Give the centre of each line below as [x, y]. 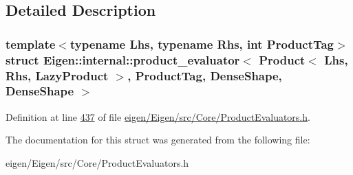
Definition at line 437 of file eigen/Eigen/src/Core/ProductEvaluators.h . [158, 116]
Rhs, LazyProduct [57, 75]
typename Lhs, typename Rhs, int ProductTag [202, 44]
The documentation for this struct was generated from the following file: [158, 140]
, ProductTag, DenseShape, [205, 75]
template [31, 44]
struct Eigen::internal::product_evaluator [123, 59]
